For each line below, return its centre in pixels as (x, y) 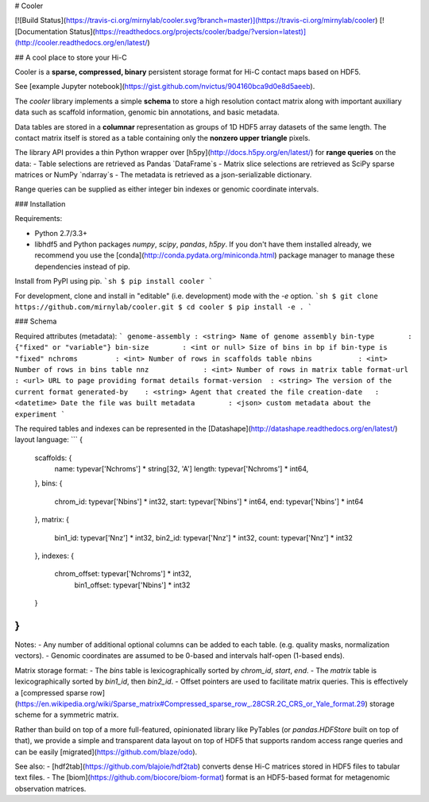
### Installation (40, 203)
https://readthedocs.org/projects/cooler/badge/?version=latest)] (201, 31)
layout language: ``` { (49, 440)
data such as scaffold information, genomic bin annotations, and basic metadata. (147, 112)
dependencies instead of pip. (82, 266)
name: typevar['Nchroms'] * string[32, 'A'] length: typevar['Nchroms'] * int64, (182, 469)
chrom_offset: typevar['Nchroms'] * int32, (123, 574)
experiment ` (40, 414)
